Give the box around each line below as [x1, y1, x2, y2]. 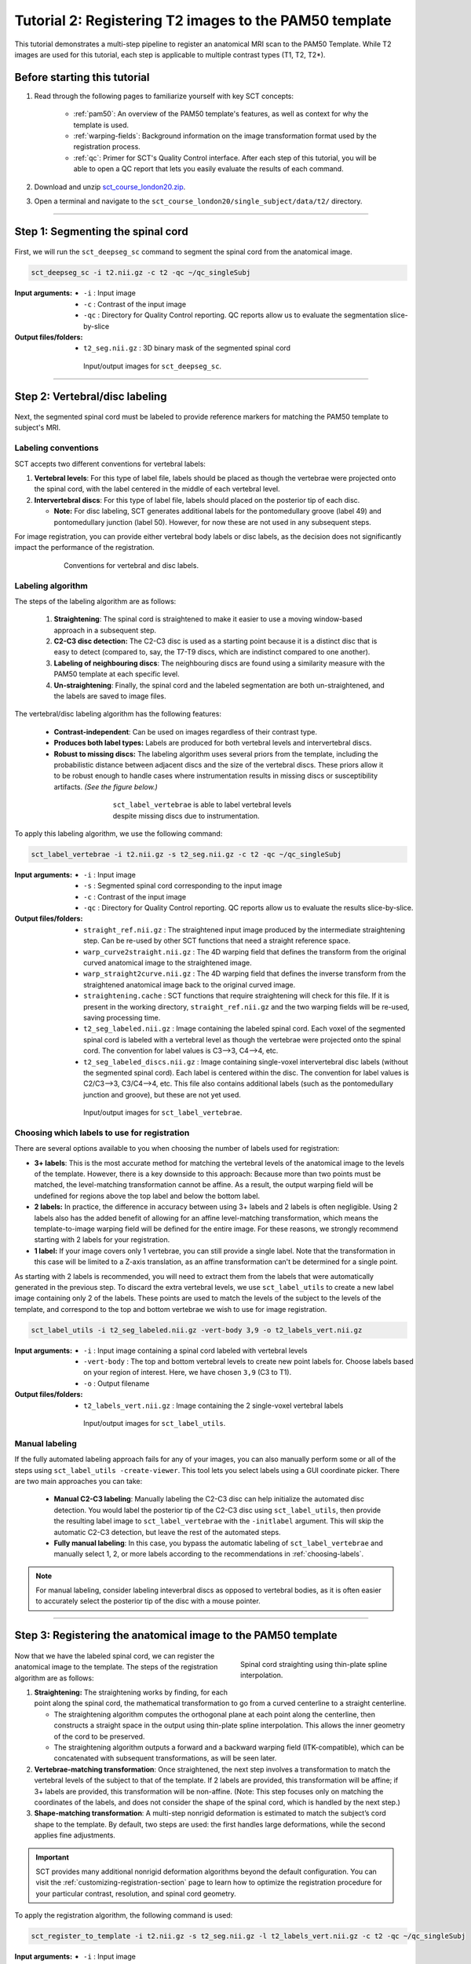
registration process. [73, 142, 141, 152]
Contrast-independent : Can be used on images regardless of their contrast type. [53, 727, 318, 736]
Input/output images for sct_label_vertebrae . [83, 1108, 243, 1117]
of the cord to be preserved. [53, 1731, 145, 1741]
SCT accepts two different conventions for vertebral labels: [14, 459, 206, 468]
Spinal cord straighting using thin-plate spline [240, 1659, 388, 1669]
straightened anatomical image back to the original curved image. [83, 980, 296, 989]
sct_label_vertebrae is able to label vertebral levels [112, 800, 292, 809]
